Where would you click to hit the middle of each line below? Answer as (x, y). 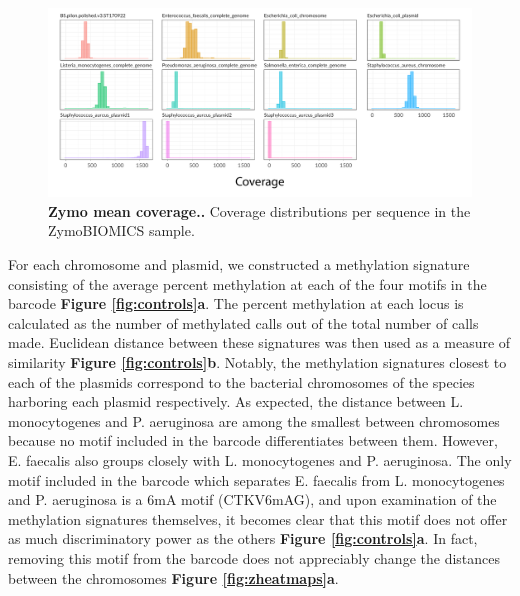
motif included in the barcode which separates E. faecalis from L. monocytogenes (256, 479)
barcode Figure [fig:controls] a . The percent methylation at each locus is (236, 303)
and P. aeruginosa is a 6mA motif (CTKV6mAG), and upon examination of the (252, 499)
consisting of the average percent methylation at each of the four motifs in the (247, 283)
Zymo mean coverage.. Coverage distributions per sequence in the (259, 210)
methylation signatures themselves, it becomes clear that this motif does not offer (258, 518)
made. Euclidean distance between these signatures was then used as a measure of (259, 342)
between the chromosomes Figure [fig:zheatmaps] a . (173, 577)
